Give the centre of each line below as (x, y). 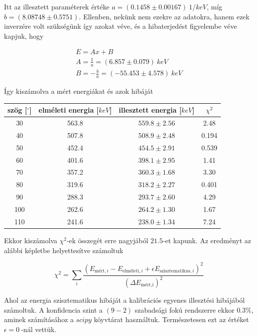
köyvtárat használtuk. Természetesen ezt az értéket (171, 319)
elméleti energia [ (68, 110)
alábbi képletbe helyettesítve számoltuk (64, 250)
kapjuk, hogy (24, 35)
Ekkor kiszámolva (31, 240)
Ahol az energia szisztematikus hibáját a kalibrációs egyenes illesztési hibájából (125, 300)
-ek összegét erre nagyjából (107, 240)
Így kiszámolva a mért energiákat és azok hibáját (79, 91)
